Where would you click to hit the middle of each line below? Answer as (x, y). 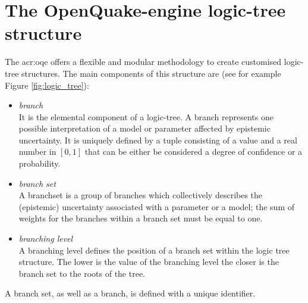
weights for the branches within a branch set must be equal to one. (141, 218)
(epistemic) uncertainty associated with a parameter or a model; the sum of (156, 206)
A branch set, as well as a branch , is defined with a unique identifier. (130, 293)
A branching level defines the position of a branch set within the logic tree (154, 250)
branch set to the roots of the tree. (82, 273)
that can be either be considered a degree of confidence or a (194, 151)
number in (37, 151)
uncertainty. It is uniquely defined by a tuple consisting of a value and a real (158, 140)
